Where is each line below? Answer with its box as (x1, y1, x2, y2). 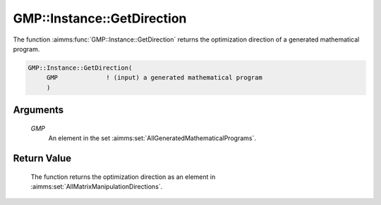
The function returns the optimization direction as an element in (30, 173, 216, 181)
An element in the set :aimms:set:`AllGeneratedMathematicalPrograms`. (48, 134, 257, 142)
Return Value (13, 152, 72, 164)
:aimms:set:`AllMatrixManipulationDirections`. (30, 182, 163, 190)
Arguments (13, 104, 64, 116)
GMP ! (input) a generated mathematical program (46, 74, 262, 82)
